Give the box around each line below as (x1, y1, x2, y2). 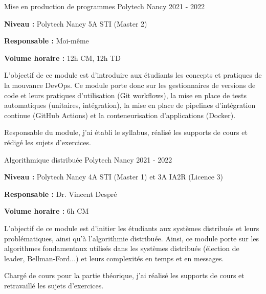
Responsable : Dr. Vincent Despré (4, 188, 117, 199)
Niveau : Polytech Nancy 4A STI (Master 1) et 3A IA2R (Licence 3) (4, 171, 224, 182)
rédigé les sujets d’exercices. (4, 137, 91, 147)
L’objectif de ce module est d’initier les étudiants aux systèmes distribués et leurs (4, 222, 259, 233)
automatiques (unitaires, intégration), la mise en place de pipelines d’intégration (4, 100, 256, 110)
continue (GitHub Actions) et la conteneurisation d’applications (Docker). (4, 109, 236, 120)
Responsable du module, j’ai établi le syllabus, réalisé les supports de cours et (4, 127, 248, 138)
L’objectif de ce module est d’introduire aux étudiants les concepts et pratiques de (4, 70, 262, 80)
